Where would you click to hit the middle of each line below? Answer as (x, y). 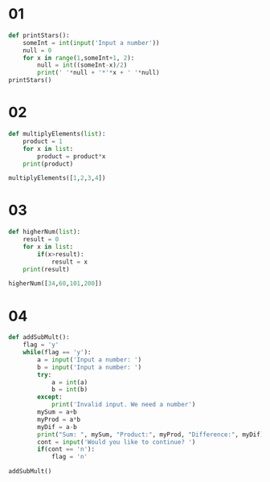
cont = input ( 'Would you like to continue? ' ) (117, 442)
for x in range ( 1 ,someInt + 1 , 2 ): (79, 58)
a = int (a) (70, 382)
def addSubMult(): (39, 337)
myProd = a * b (59, 419)
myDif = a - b (57, 427)
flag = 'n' (70, 457)
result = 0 (41, 239)
